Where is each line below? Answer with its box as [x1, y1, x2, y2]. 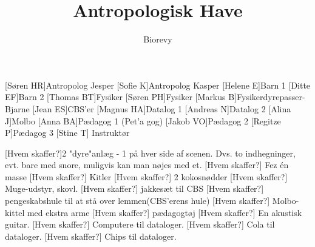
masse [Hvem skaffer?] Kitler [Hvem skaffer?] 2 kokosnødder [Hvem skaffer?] [5, 170, 288, 183]
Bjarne [5, 102, 30, 115]
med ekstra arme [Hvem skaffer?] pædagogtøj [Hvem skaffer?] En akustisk [27, 206, 302, 218]
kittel [5, 206, 25, 218]
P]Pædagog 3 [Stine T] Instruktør [5, 126, 130, 139]
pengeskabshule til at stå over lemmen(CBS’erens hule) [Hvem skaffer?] [5, 194, 270, 207]
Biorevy [143, 33, 172, 46]
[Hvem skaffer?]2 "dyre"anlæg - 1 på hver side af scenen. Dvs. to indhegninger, [5, 146, 296, 159]
